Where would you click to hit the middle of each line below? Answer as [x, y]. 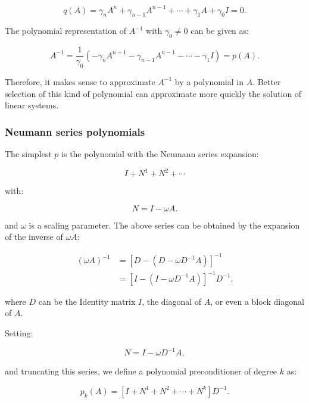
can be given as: [220, 31]
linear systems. [32, 105]
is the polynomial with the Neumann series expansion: [160, 153]
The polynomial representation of [65, 31]
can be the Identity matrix [87, 301]
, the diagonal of [172, 301]
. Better [267, 81]
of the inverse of [34, 237]
